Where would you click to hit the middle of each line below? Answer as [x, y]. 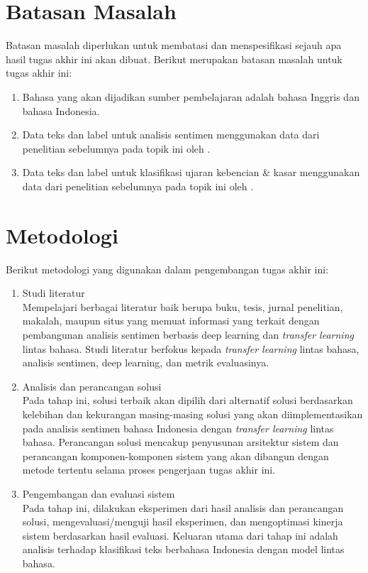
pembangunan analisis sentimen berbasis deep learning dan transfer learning [188, 334]
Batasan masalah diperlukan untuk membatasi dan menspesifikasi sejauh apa [174, 45]
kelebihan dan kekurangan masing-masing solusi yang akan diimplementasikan [193, 414]
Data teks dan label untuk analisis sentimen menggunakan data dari [171, 135]
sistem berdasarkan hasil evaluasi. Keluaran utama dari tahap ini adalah [180, 535]
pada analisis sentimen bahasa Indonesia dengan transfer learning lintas [178, 428]
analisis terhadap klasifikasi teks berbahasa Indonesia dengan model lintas [183, 549]
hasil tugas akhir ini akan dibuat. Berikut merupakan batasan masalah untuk [174, 59]
